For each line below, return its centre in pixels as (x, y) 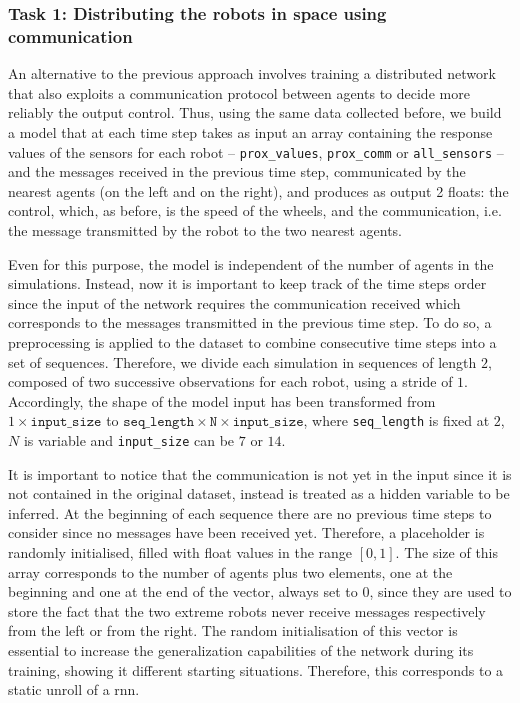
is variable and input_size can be (129, 439)
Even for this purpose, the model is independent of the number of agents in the (251, 263)
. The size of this (447, 551)
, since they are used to (440, 591)
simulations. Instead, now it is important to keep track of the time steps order (247, 283)
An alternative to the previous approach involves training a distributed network (252, 73)
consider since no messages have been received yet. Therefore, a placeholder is (246, 532)
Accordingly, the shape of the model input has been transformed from (222, 400)
